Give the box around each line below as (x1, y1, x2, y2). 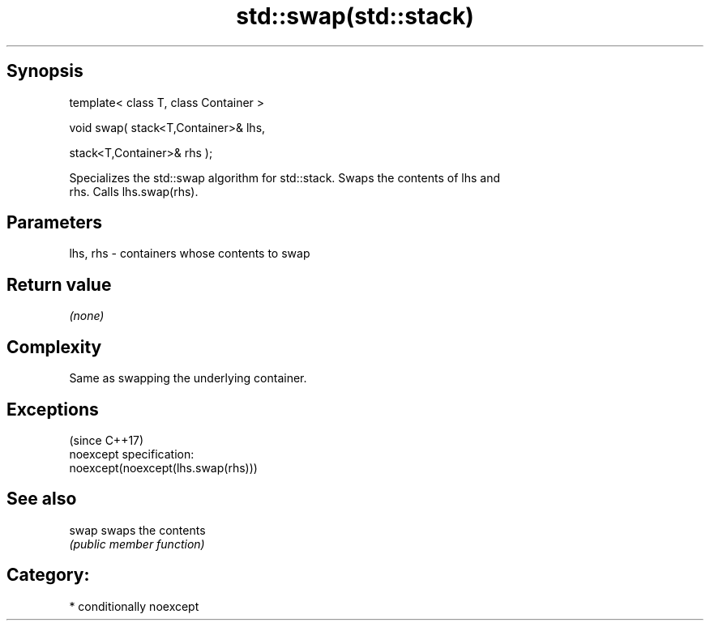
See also (6, 488, 77, 510)
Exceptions (6, 399, 99, 420)
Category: (6, 565, 90, 586)
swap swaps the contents (69, 522, 206, 537)
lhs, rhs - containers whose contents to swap (69, 246, 310, 261)
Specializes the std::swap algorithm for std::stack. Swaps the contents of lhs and (69, 170, 500, 185)
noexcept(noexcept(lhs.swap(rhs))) (69, 460, 258, 475)
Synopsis (6, 61, 83, 82)
